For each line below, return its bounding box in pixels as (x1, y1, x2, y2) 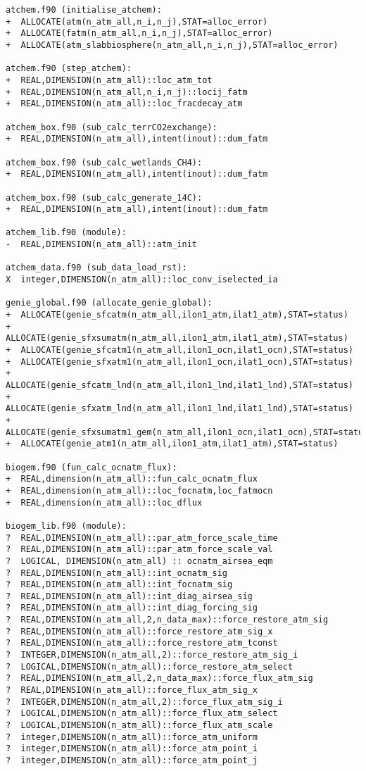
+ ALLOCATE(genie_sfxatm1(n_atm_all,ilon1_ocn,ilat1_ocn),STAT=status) (6, 356, 353, 367)
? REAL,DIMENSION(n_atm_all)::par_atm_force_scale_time (6, 532, 278, 543)
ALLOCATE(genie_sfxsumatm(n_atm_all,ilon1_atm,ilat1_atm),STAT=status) (6, 333, 348, 344)
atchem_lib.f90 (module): (6, 227, 127, 238)
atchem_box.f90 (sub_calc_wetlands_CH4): (6, 157, 203, 168)
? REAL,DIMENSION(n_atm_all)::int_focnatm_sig (6, 579, 233, 590)
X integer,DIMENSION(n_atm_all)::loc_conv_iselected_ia (6, 275, 278, 285)
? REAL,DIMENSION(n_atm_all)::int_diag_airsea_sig (6, 591, 253, 601)
